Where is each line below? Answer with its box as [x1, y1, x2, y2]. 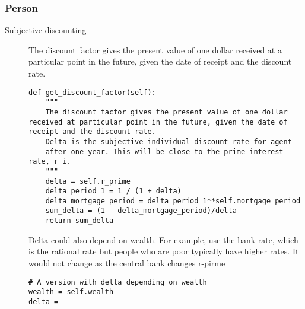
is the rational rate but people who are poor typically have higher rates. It [28, 245, 299, 257]
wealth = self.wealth [28, 288, 114, 297]
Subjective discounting [5, 24, 87, 36]
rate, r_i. [28, 157, 71, 166]
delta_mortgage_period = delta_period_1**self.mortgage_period [45, 196, 301, 205]
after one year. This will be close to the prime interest [45, 147, 284, 156]
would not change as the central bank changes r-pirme [28, 256, 225, 269]
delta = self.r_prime [45, 177, 131, 186]
